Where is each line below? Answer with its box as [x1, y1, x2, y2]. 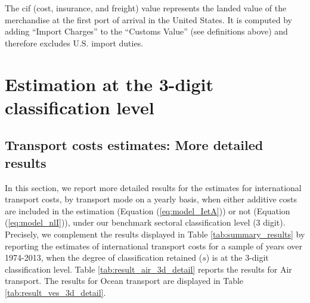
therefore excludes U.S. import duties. [5, 36, 144, 49]
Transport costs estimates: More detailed [5, 136, 263, 154]
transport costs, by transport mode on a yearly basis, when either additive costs [5, 193, 297, 205]
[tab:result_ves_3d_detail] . [5, 286, 106, 298]
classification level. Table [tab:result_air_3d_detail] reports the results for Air [5, 263, 292, 275]
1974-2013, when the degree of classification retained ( [5, 251, 203, 264]
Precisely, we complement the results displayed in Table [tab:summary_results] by [5, 227, 305, 240]
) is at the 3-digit [206, 251, 269, 264]
